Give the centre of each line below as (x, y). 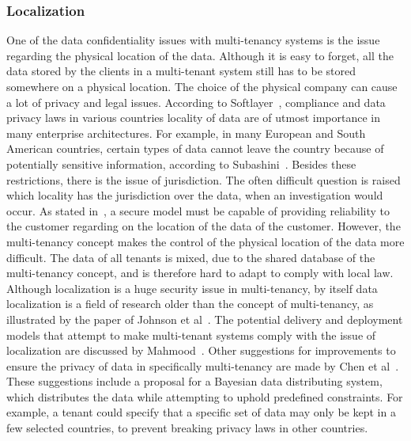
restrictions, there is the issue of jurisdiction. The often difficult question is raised (204, 179)
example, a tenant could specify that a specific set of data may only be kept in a (201, 412)
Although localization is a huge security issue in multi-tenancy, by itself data (192, 288)
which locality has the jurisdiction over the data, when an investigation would (195, 195)
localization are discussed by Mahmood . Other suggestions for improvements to (201, 350)
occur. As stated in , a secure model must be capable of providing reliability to (198, 210)
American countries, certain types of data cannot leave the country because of (195, 148)
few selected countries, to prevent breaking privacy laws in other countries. (187, 428)
